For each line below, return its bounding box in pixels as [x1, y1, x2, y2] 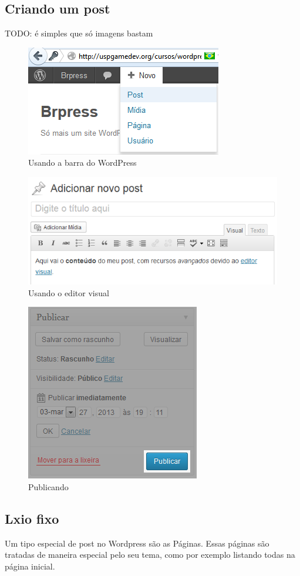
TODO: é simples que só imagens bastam [5, 27, 153, 39]
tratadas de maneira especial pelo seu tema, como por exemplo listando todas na [5, 548, 295, 561]
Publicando [28, 481, 69, 493]
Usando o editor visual [28, 286, 109, 299]
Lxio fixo [5, 510, 59, 528]
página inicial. [5, 560, 55, 572]
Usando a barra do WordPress [28, 156, 137, 169]
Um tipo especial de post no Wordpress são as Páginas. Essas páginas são [5, 537, 269, 549]
